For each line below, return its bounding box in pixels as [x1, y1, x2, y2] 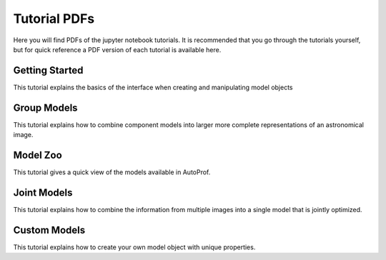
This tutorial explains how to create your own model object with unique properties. [13, 243, 256, 251]
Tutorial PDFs [13, 11, 95, 26]
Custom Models [13, 224, 86, 236]
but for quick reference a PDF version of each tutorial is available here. [13, 45, 222, 54]
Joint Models [13, 186, 73, 199]
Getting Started [13, 64, 84, 76]
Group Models [13, 101, 78, 114]
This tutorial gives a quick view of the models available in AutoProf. [13, 168, 211, 176]
